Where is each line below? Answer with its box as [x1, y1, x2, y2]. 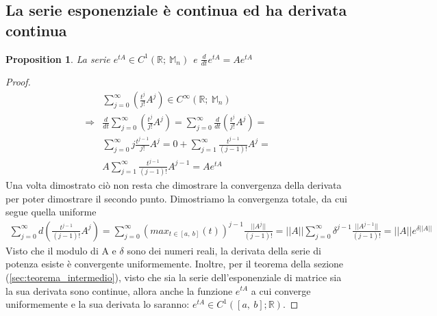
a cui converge [251, 283, 311, 298]
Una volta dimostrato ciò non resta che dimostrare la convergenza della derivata [5, 177, 342, 192]
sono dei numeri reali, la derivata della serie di [127, 243, 321, 257]
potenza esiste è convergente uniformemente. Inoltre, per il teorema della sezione [5, 256, 344, 271]
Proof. [5, 75, 31, 89]
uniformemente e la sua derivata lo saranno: [5, 297, 190, 311]
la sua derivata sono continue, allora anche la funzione [5, 283, 233, 298]
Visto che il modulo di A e [5, 243, 116, 257]
